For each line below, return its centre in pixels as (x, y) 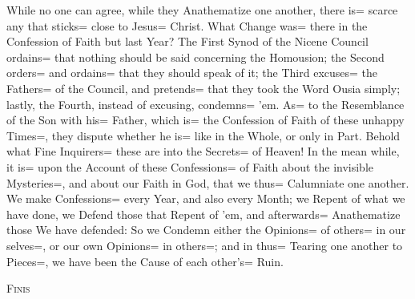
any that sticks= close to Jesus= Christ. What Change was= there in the (187, 25)
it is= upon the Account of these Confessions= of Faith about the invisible (190, 166)
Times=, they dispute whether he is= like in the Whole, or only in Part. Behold (203, 135)
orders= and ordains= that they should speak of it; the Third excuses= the (192, 73)
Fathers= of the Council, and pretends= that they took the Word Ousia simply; (203, 88)
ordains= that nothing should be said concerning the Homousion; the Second (195, 57)
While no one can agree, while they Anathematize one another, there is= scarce (202, 10)
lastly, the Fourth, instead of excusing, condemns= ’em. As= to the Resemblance (205, 104)
